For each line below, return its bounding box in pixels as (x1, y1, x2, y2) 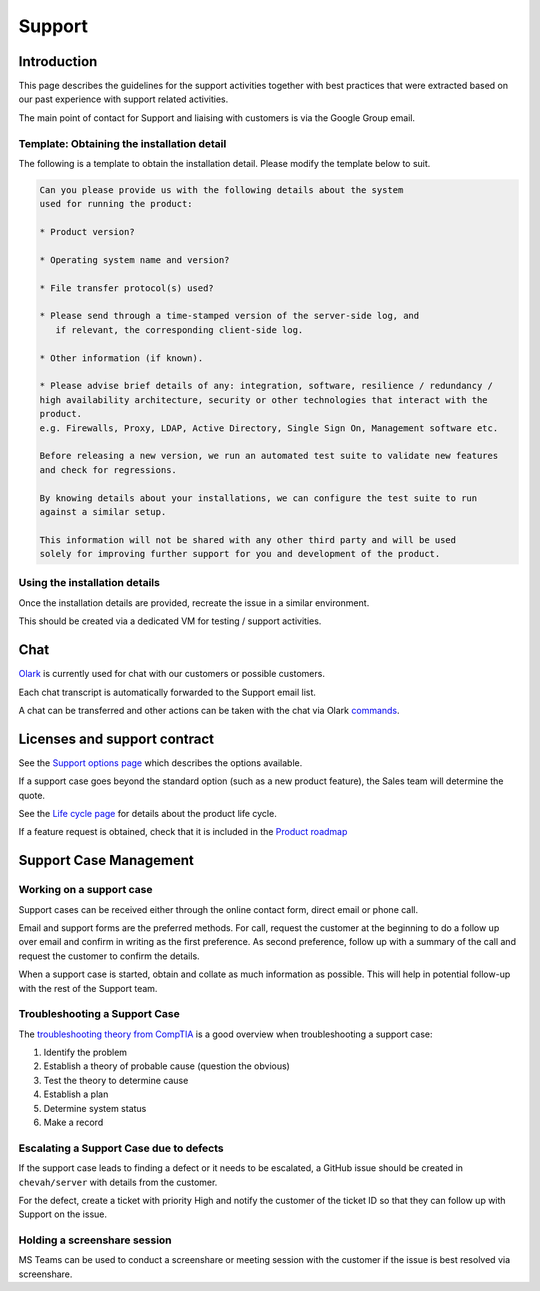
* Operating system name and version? (39, 254, 230, 265)
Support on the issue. (18, 1208, 108, 1220)
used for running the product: (39, 198, 194, 210)
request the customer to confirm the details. (18, 950, 200, 962)
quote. (18, 789, 45, 801)
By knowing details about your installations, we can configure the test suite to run (39, 492, 478, 504)
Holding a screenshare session (18, 1233, 172, 1247)
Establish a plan (43, 1088, 109, 1100)
